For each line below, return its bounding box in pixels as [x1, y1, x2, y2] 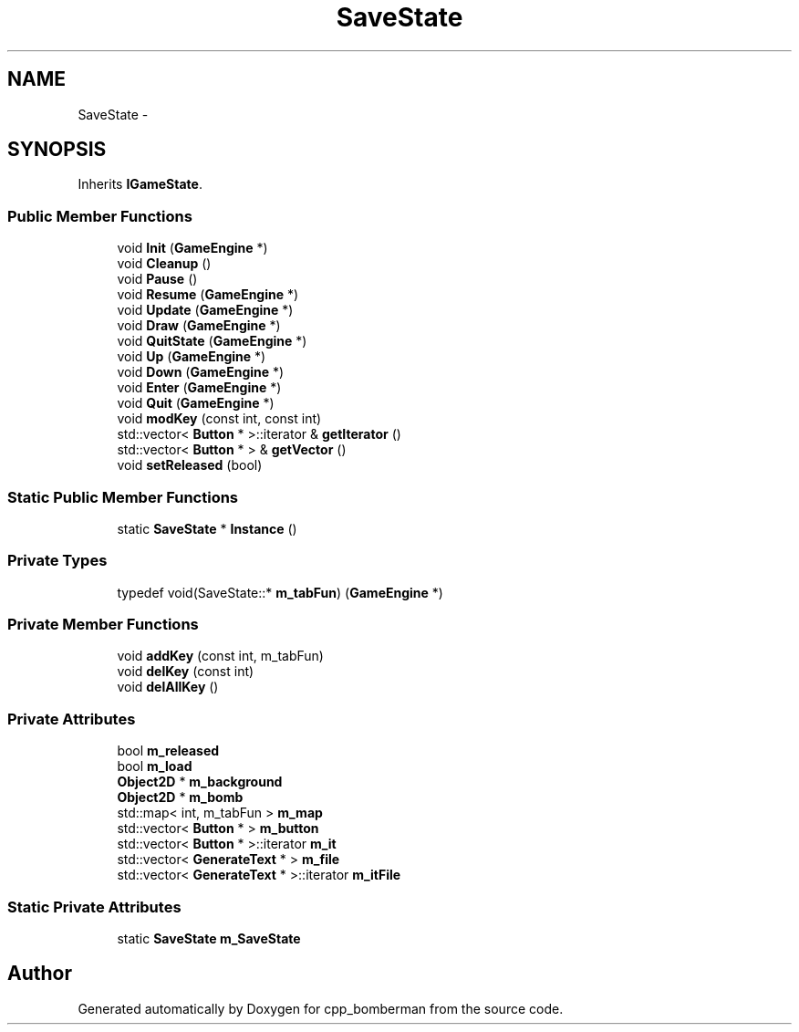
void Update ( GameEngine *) [117, 302, 294, 318]
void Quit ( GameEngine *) [117, 395, 275, 412]
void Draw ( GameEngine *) [117, 318, 281, 334]
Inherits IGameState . [78, 176, 202, 193]
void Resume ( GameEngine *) [117, 287, 299, 303]
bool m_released [117, 743, 220, 759]
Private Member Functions [7, 615, 199, 634]
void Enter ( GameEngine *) [117, 380, 282, 396]
